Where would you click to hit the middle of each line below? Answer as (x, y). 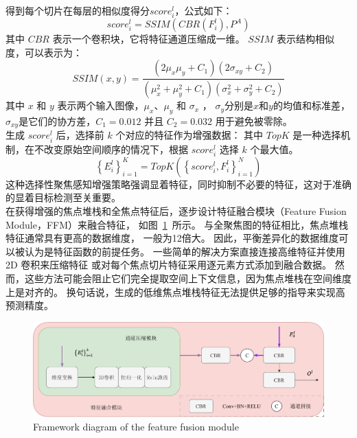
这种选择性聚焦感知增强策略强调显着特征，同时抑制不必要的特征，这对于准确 (178, 184)
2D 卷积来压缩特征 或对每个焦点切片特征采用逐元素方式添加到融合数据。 (169, 265)
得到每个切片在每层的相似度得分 (78, 10)
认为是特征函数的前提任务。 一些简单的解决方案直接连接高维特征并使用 (185, 251)
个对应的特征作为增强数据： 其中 (189, 135)
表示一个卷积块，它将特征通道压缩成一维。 (149, 39)
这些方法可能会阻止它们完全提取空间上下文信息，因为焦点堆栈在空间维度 (188, 278)
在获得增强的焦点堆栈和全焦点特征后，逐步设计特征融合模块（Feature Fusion (176, 210)
